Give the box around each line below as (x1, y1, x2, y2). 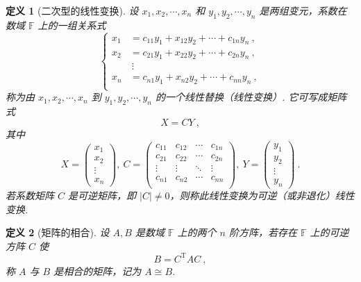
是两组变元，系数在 (259, 3, 347, 17)
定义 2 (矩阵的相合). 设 (6, 225, 110, 240)
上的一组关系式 (37, 17, 106, 32)
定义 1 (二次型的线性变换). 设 (6, 3, 139, 17)
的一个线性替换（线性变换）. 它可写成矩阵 (155, 90, 347, 104)
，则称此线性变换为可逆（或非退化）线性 (169, 188, 355, 203)
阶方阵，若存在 (228, 225, 297, 240)
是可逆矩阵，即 (68, 188, 137, 203)
